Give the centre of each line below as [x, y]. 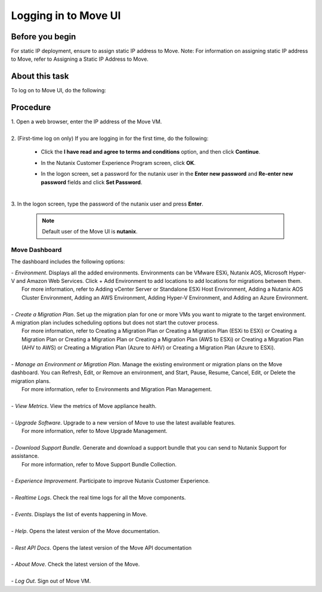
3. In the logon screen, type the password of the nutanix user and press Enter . [107, 204]
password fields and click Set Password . [92, 182]
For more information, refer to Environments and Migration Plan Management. [117, 390]
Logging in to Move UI [66, 15]
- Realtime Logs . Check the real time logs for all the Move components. [98, 498]
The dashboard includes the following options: [68, 261]
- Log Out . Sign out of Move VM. [51, 581]
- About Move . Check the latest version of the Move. [75, 564]
